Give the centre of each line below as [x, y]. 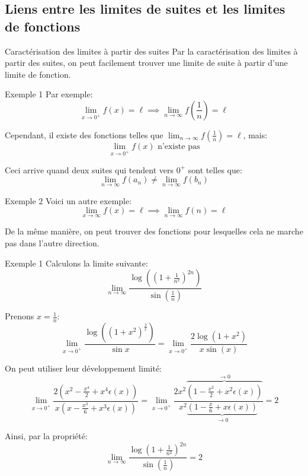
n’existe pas [179, 146]
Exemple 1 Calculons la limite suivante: [76, 263]
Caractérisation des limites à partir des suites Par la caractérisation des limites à [151, 51]
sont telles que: [215, 169]
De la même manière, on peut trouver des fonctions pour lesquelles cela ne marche [154, 231]
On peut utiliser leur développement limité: [84, 368]
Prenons [20, 316]
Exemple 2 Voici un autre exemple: [68, 200]
